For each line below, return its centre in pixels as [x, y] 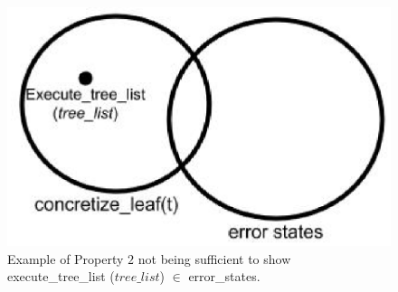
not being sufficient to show [214, 258]
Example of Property [66, 258]
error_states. [224, 276]
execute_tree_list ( [61, 276]
